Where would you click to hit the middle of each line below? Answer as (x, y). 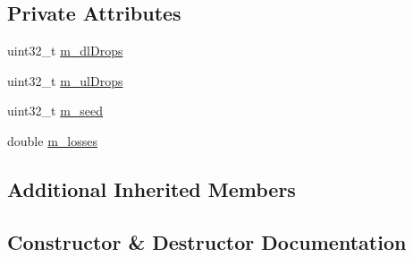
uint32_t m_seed (55, 111)
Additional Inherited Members (152, 188)
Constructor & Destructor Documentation (207, 241)
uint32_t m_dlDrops (65, 51)
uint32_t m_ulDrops (65, 80)
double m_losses (52, 140)
